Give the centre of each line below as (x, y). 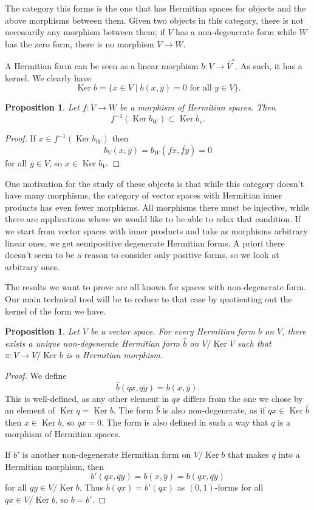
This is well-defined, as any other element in (87, 398)
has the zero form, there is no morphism (80, 43)
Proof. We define (36, 375)
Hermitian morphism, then (55, 466)
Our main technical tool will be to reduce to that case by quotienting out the (148, 298)
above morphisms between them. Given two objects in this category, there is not (154, 20)
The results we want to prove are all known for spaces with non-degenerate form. (155, 287)
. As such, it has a (269, 66)
